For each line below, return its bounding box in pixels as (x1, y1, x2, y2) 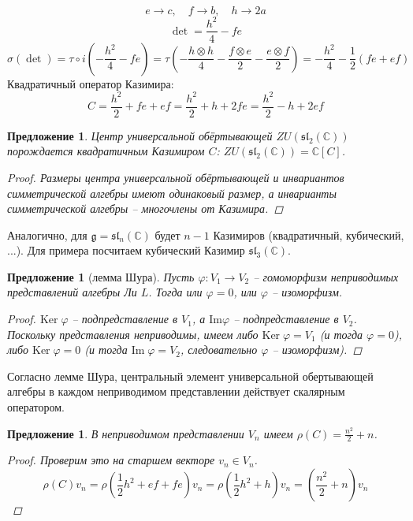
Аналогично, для (7, 226, 87, 243)
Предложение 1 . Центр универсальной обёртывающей (7, 127, 273, 143)
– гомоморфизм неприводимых (253, 268, 399, 285)
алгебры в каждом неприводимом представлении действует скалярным (7, 383, 345, 400)
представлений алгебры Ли (7, 284, 137, 300)
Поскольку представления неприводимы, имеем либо (7, 326, 259, 342)
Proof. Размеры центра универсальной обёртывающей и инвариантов (7, 169, 344, 185)
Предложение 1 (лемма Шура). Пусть (7, 268, 195, 285)
